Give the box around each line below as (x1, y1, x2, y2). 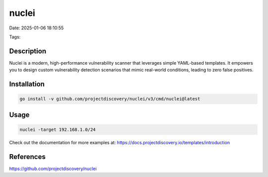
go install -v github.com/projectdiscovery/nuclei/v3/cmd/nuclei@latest (19, 96, 201, 102)
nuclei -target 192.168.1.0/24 (19, 127, 96, 132)
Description (9, 47, 47, 55)
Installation (9, 80, 45, 88)
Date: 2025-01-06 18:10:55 (9, 25, 64, 31)
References (9, 152, 46, 161)
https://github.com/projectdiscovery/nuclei (9, 166, 97, 172)
